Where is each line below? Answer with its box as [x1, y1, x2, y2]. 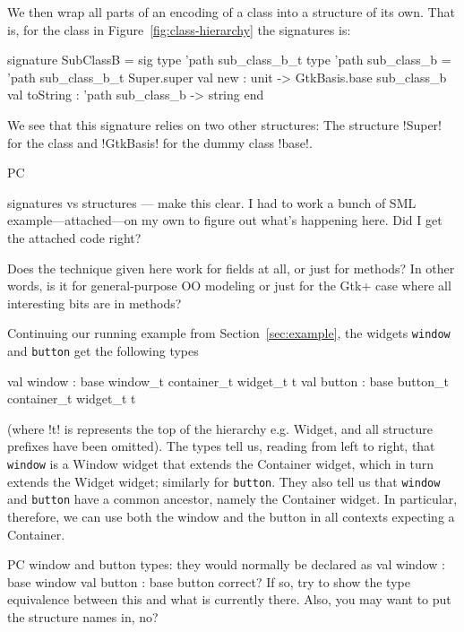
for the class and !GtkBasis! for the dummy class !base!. [7, 133, 313, 152]
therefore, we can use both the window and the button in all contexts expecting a [7, 506, 455, 525]
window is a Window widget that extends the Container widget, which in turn [7, 455, 434, 472]
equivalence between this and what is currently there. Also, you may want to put [7, 590, 451, 609]
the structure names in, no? [7, 607, 159, 626]
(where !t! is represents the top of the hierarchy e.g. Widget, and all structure [7, 419, 434, 437]
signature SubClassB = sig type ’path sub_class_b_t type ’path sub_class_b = [7, 50, 451, 69]
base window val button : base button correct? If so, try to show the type [7, 572, 410, 591]
